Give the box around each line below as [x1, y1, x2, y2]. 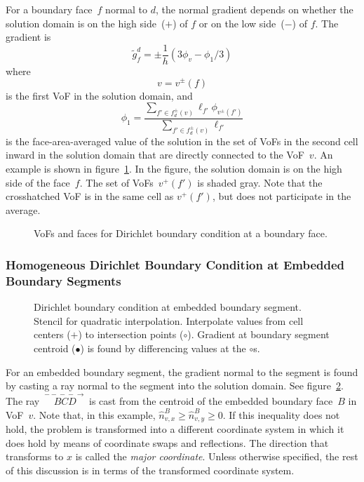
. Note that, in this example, [33, 407, 156, 422]
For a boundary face [6, 2, 93, 16]
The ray [6, 393, 40, 408]
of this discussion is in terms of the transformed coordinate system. [6, 462, 295, 477]
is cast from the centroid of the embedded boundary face [89, 393, 333, 408]
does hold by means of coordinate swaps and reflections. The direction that [6, 435, 329, 450]
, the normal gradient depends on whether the [156, 2, 353, 16]
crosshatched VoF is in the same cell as [6, 189, 174, 203]
